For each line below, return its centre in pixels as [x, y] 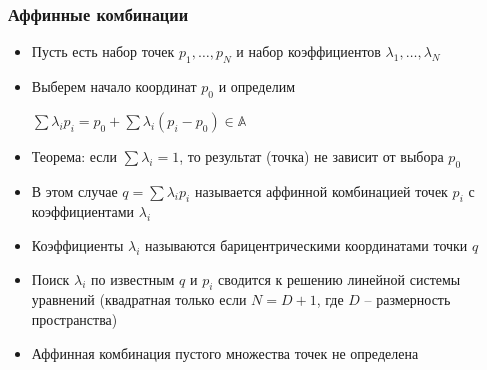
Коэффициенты [77, 245]
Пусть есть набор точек [103, 51]
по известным [133, 278]
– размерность [407, 299]
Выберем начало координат [114, 86]
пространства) [74, 318]
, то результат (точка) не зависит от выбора [311, 155]
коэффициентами [83, 211]
